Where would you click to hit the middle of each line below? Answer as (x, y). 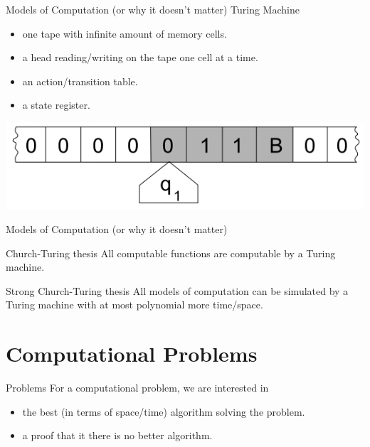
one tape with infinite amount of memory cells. (125, 33)
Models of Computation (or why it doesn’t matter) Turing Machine (153, 9)
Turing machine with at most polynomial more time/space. (134, 305)
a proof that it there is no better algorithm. (117, 435)
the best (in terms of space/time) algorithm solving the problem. (164, 411)
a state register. (56, 105)
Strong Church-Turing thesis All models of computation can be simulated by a (177, 290)
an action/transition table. (80, 81)
